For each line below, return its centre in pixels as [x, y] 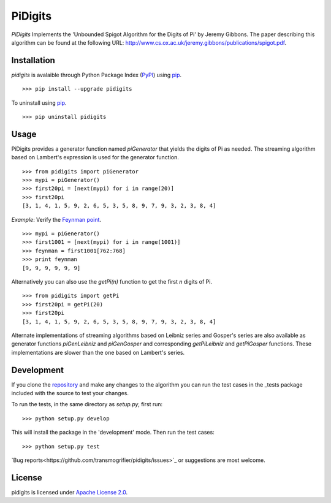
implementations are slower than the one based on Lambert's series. [98, 352]
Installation [33, 60]
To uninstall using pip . [39, 103]
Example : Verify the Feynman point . [56, 219]
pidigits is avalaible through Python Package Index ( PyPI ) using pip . [97, 75]
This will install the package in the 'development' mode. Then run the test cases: [113, 433]
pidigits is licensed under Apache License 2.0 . [70, 492]
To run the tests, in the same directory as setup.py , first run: [87, 404]
